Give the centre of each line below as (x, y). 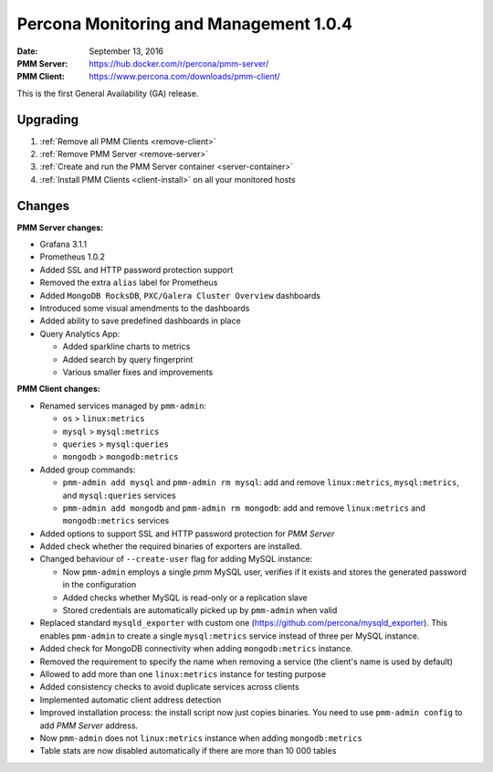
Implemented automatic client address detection (131, 700)
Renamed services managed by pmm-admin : (123, 406)
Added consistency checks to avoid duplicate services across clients (170, 687)
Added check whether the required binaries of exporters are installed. (171, 546)
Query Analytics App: (80, 333)
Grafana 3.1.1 (63, 244)
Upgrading (48, 119)
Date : (27, 51)
